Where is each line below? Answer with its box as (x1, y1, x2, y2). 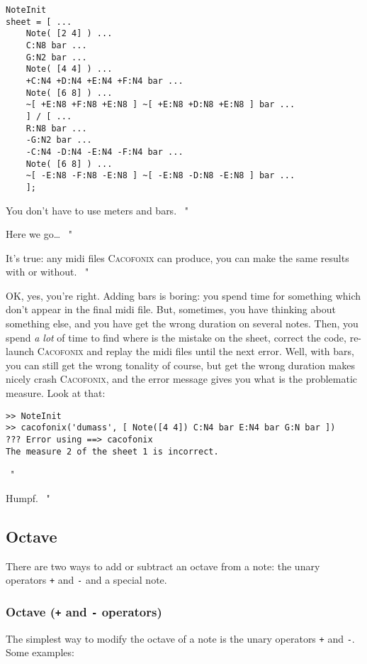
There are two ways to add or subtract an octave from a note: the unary (6, 558, 320, 573)
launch (6, 344, 35, 359)
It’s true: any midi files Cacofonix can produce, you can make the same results (6, 250, 349, 265)
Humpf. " (6, 490, 50, 505)
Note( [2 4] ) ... (26, 28, 113, 39)
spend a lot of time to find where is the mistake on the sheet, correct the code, (6, 330, 346, 344)
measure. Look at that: (6, 386, 106, 401)
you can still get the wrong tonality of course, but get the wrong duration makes (6, 357, 356, 372)
